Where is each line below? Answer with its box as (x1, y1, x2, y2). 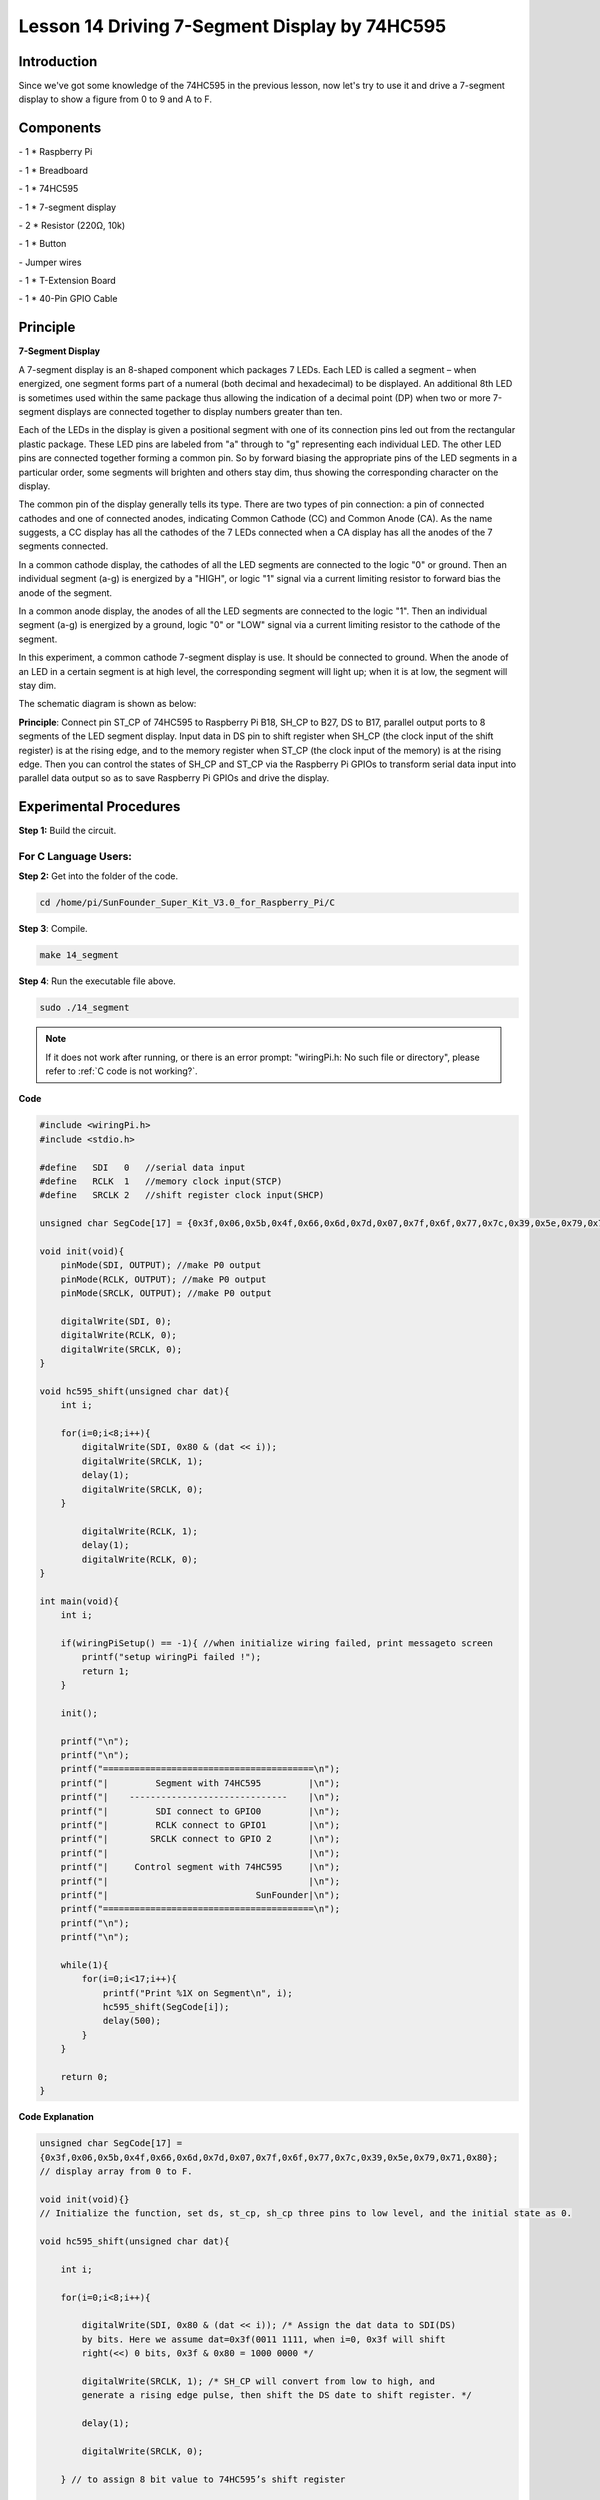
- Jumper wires (18, 256, 82, 268)
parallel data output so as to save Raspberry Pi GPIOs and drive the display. (18, 772, 330, 784)
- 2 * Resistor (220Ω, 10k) (18, 219, 126, 231)
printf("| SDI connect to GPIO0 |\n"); (60, 1805, 341, 1817)
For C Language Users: (18, 850, 132, 863)
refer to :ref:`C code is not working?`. (45, 1065, 198, 1077)
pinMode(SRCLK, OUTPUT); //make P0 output (60, 1288, 272, 1299)
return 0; (60, 2071, 109, 2082)
